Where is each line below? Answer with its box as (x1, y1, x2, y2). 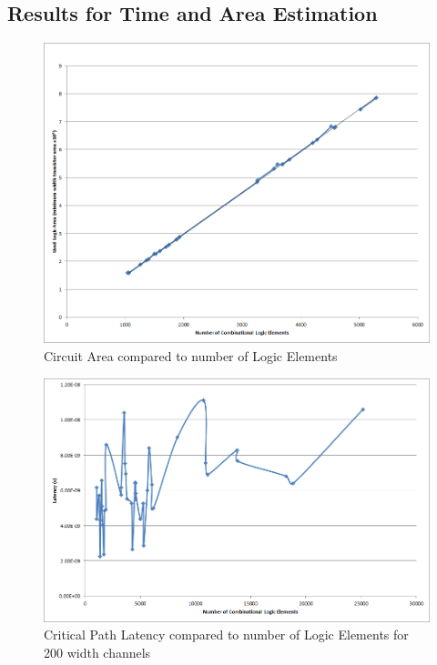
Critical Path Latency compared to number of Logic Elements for (44, 625, 409, 644)
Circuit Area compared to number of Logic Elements (44, 347, 338, 366)
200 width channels (44, 642, 151, 661)
